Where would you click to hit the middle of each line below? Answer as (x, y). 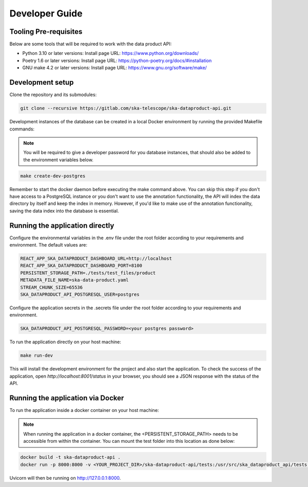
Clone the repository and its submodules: (53, 95)
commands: (22, 129)
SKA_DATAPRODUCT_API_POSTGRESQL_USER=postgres (80, 295)
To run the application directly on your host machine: (65, 342)
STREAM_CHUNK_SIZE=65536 (52, 287)
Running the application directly (62, 225)
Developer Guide (46, 13)
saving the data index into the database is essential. (64, 211)
